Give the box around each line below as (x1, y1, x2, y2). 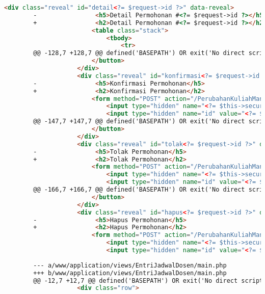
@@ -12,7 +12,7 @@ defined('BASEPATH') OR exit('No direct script (33, 277, 263, 284)
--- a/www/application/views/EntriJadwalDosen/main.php (33, 261, 227, 269)
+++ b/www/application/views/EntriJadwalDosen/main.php (33, 269, 227, 277)
